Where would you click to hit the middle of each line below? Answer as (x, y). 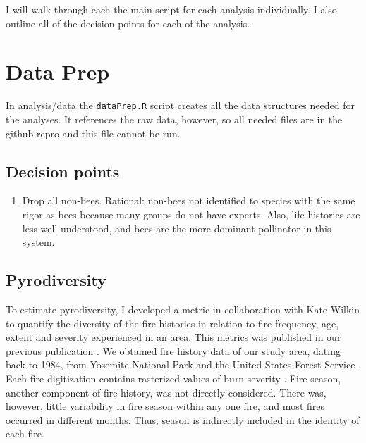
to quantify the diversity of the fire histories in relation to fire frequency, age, (172, 323)
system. (38, 242)
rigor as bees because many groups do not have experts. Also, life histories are (191, 214)
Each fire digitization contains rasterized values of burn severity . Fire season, (173, 378)
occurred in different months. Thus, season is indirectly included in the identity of (183, 419)
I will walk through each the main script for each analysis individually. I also (171, 9)
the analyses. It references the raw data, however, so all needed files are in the (174, 119)
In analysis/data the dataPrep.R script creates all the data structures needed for (180, 105)
